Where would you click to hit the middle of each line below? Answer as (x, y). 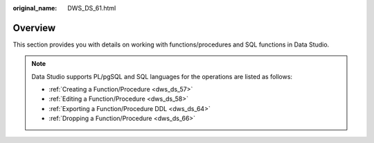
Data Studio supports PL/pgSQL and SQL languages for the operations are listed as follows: (162, 76)
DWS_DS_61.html (92, 8)
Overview (34, 28)
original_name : (35, 8)
